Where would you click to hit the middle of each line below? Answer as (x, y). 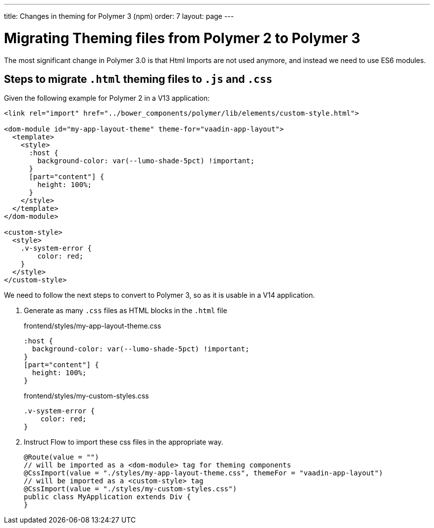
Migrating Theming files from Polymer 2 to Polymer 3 (182, 38)
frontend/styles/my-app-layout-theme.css (93, 326)
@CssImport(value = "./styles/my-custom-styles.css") (130, 489)
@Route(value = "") (61, 457)
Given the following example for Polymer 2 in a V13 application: (107, 98)
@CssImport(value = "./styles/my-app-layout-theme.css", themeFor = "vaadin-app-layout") (203, 473)
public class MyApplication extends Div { (108, 497)
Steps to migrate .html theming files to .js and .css (138, 79)
